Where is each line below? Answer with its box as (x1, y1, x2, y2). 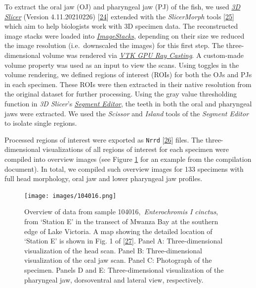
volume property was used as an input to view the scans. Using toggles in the (4, 59, 239, 70)
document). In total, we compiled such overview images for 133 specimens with (4, 163, 244, 174)
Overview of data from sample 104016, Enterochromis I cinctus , (24, 206, 218, 217)
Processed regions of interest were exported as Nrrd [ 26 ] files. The (4, 134, 204, 144)
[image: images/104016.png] (24, 192, 117, 199)
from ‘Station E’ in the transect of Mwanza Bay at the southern (24, 216, 218, 226)
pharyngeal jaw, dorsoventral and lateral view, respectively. (24, 274, 204, 285)
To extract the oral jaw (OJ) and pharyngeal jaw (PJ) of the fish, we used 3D (4, 1, 241, 11)
